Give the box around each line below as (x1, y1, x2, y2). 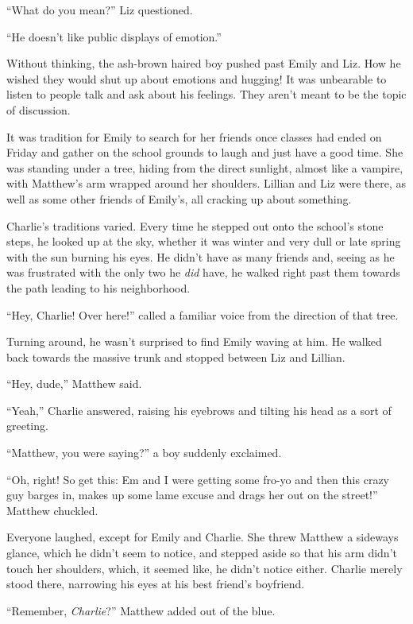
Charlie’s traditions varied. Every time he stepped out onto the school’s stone (6, 217, 384, 234)
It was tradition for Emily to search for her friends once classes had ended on (6, 128, 382, 145)
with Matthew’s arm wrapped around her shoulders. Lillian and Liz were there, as (6, 175, 407, 192)
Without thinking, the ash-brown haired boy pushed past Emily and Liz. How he (6, 55, 401, 72)
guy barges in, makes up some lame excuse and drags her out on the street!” (6, 486, 378, 503)
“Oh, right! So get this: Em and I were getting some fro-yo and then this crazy (6, 471, 390, 487)
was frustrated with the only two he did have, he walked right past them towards (6, 264, 400, 281)
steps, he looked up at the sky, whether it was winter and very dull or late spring (6, 233, 401, 250)
